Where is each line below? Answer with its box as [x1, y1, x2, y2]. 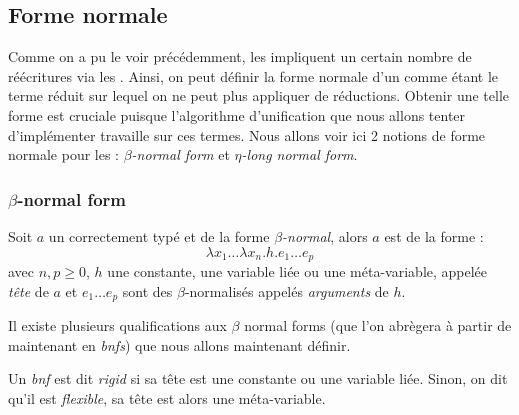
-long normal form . [241, 144, 358, 165]
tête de [8, 280, 49, 301]
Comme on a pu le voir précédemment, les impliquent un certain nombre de [8, 46, 472, 67]
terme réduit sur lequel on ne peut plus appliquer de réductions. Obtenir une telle [8, 85, 510, 106]
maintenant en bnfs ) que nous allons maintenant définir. [8, 334, 351, 355]
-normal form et [131, 144, 230, 165]
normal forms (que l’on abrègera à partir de [244, 315, 512, 336]
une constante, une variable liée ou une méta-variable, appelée [107, 261, 488, 282]
